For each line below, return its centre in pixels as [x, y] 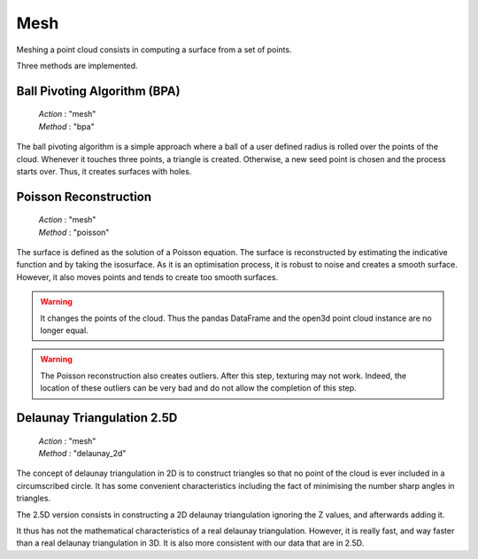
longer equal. [64, 330]
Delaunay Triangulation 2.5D [97, 418]
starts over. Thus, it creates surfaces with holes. [104, 171]
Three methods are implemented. [77, 66]
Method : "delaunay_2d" [82, 454]
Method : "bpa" [66, 126]
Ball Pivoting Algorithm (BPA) [98, 91]
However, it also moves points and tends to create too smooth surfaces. [147, 277]
